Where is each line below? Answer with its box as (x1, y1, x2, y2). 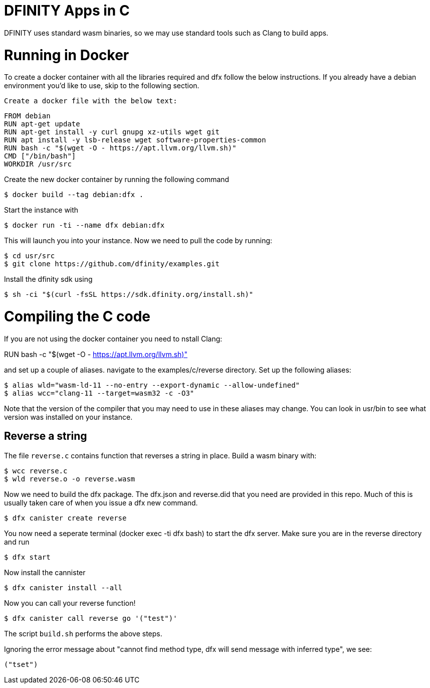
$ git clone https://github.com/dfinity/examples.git (4, 260, 220, 268)
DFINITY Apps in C (4, 2, 130, 19)
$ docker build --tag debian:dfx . (4, 191, 144, 199)
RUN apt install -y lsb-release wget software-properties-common (4, 136, 266, 144)
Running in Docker (4, 46, 129, 64)
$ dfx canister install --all (4, 583, 123, 592)
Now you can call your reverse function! (4, 598, 136, 607)
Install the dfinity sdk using (4, 275, 93, 284)
